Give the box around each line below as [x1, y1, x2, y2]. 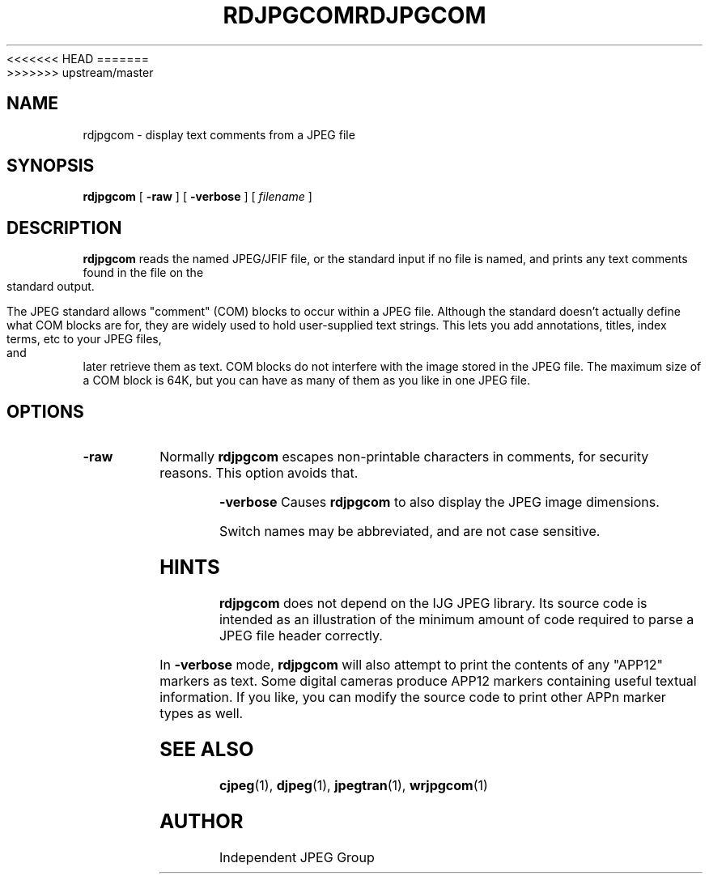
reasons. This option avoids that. [159, 465, 359, 482]
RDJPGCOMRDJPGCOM [223, 2, 486, 29]
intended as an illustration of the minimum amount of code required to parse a [219, 610, 694, 627]
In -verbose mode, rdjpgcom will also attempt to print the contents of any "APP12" [159, 656, 664, 673]
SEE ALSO [159, 737, 254, 761]
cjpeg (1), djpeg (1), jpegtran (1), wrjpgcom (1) [219, 776, 488, 793]
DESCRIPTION [6, 217, 122, 238]
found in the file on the [83, 266, 204, 280]
